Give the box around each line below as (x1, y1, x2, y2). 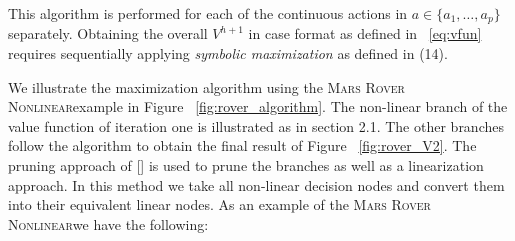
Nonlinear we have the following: (8, 213, 209, 234)
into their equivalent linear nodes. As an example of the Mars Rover (8, 194, 431, 215)
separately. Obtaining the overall (8, 23, 208, 44)
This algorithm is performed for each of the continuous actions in (8, 3, 408, 23)
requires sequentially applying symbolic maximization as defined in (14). (8, 43, 448, 64)
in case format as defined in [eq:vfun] (248, 23, 482, 44)
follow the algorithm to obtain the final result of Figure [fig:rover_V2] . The (8, 135, 477, 156)
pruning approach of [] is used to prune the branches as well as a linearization (8, 155, 484, 176)
